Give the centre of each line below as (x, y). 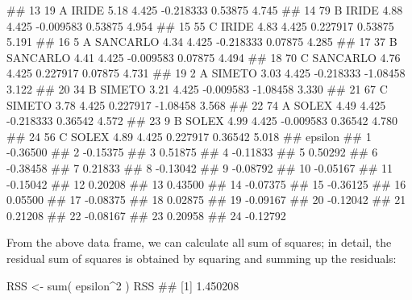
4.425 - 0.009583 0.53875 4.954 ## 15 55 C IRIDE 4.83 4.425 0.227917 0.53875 (200, 25)
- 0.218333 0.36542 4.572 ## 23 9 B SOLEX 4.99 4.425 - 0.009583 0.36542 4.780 (202, 121)
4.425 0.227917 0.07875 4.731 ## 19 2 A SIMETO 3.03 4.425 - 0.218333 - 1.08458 (206, 73)
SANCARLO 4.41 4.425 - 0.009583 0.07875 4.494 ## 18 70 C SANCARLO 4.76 (204, 57)
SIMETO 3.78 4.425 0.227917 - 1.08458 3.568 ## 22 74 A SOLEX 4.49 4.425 (196, 104)
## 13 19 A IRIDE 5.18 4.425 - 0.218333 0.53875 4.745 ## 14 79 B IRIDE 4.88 (205, 10)
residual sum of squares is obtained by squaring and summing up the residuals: (202, 258)
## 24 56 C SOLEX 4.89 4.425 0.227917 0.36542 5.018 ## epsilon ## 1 (189, 136)
